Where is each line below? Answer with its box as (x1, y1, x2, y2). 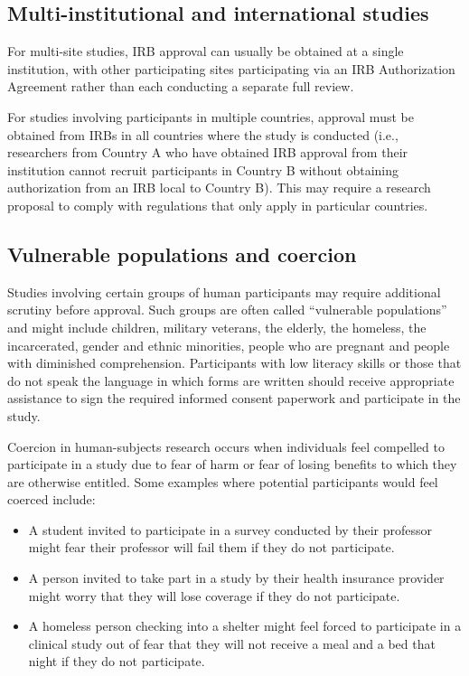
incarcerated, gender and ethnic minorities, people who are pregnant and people (7, 335, 450, 354)
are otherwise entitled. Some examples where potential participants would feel (7, 472, 438, 491)
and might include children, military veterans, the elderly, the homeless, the (7, 317, 427, 336)
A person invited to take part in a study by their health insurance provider (28, 568, 445, 587)
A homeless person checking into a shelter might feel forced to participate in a (28, 616, 462, 635)
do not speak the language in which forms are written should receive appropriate (7, 371, 455, 390)
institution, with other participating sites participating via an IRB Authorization (7, 59, 455, 78)
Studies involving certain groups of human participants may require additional (7, 282, 441, 301)
